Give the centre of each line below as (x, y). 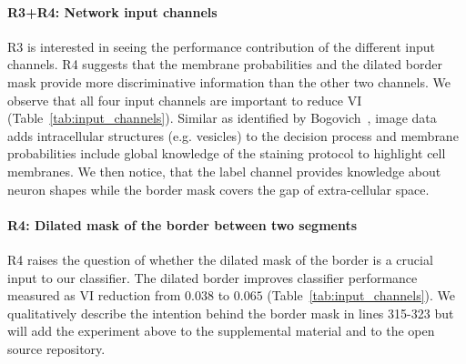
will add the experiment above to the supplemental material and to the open (221, 331)
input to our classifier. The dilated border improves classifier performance (213, 277)
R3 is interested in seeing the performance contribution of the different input (222, 46)
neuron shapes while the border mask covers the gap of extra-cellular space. (218, 189)
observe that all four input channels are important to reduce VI (185, 100)
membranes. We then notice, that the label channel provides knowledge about (224, 171)
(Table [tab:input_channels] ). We (361, 295)
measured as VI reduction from (94, 295)
